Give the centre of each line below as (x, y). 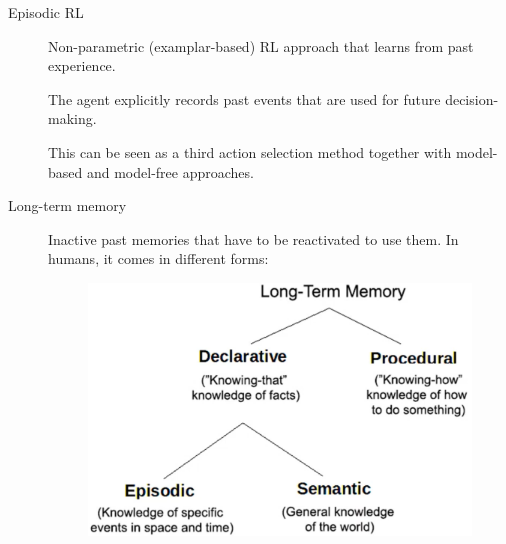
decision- (472, 98)
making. (72, 118)
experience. (82, 65)
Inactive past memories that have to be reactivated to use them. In (253, 238)
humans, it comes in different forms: (158, 258)
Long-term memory (67, 205)
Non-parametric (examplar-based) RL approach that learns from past (261, 45)
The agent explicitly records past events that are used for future (244, 98)
